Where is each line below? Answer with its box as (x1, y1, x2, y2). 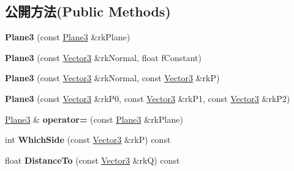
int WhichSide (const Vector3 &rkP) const (5, 133, 171, 146)
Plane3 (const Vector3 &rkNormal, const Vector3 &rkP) (5, 71, 220, 84)
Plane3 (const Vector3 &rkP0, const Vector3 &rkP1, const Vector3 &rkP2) (5, 92, 290, 104)
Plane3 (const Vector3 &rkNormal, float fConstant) (5, 51, 202, 64)
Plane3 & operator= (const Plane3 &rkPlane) (5, 112, 183, 125)
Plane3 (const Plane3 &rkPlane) (5, 31, 130, 43)
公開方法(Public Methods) (5, 2, 171, 21)
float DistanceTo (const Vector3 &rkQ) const (5, 153, 180, 166)
